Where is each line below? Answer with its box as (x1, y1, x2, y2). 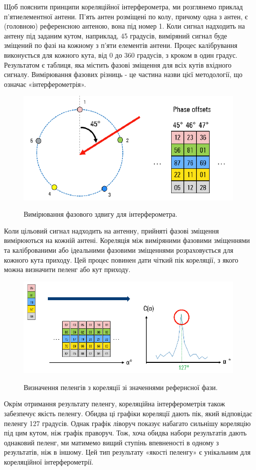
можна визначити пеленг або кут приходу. (4, 264, 131, 274)
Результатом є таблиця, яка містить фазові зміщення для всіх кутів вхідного (4, 59, 232, 70)
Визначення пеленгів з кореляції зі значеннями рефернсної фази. (24, 382, 218, 392)
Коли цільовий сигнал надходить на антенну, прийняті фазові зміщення (4, 225, 219, 235)
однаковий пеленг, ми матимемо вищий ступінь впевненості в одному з (4, 437, 219, 447)
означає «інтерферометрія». (4, 78, 86, 89)
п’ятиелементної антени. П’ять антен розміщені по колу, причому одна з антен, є (4, 11, 248, 21)
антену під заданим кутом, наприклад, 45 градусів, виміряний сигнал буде (4, 30, 227, 40)
